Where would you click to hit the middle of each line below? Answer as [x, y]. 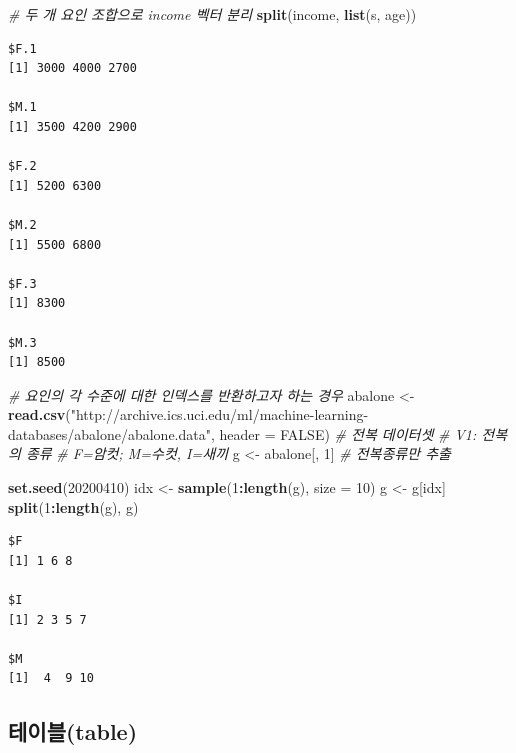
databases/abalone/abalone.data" [109, 433]
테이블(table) [73, 731]
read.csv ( [39, 414]
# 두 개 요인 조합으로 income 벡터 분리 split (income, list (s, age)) [212, 14]
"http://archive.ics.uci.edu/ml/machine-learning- [219, 414]
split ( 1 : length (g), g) [73, 506]
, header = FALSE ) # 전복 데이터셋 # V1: [343, 433]
